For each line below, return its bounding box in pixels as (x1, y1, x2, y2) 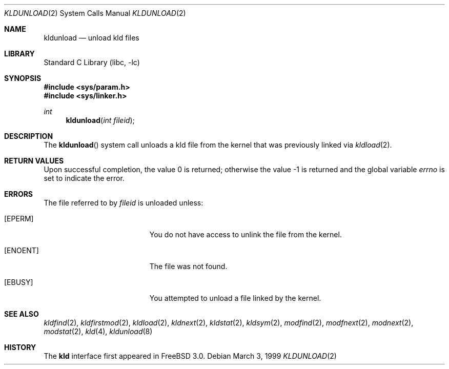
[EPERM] (4, 214, 34, 223)
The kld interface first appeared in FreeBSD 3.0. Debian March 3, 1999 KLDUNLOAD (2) (44, 352, 337, 360)
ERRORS (4, 190, 33, 198)
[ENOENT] (4, 246, 39, 255)
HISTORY (4, 343, 36, 352)
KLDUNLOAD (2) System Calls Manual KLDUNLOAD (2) (4, 9, 186, 17)
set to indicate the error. (44, 174, 125, 182)
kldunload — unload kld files (44, 33, 139, 42)
